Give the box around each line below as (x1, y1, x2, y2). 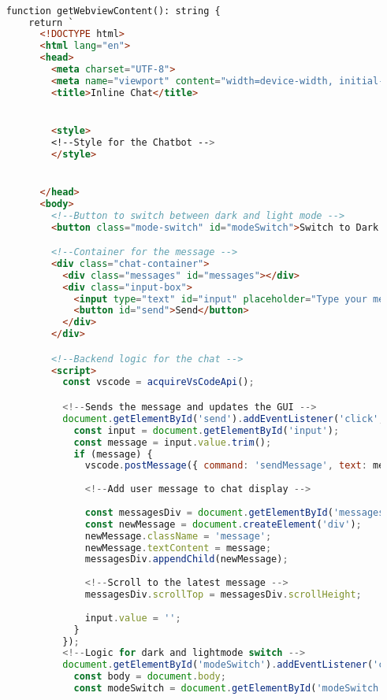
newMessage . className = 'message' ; (84, 530, 272, 542)
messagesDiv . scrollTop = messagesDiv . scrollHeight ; (84, 589, 362, 600)
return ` (28, 17, 74, 28)
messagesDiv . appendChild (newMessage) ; (84, 554, 288, 565)
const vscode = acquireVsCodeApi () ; (62, 376, 255, 388)
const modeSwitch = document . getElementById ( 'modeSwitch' (73, 683, 385, 694)
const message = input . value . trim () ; (73, 436, 272, 448)
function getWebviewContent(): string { (6, 5, 221, 17)
